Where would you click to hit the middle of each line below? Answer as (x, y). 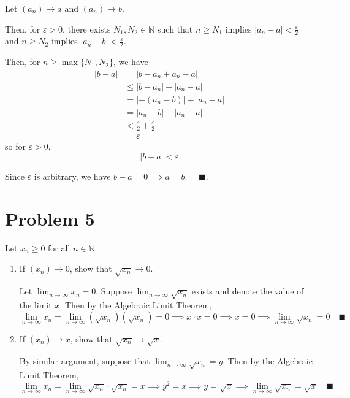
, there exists (87, 29)
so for (15, 146)
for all (59, 247)
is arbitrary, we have (72, 176)
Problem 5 (50, 218)
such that (175, 29)
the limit (36, 304)
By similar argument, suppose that (85, 361)
